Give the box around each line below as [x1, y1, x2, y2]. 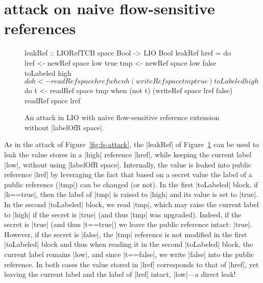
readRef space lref [25, 95, 81, 105]
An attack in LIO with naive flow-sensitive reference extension [25, 112, 220, 123]
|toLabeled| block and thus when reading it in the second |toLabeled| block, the [4, 239, 253, 249]
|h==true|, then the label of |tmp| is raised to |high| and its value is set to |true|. [4, 189, 258, 200]
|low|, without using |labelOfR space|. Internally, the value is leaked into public [4, 159, 251, 169]
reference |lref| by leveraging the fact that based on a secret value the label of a [4, 169, 252, 180]
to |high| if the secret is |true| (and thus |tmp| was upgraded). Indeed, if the [4, 209, 242, 219]
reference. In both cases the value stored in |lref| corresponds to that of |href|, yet [4, 259, 259, 269]
